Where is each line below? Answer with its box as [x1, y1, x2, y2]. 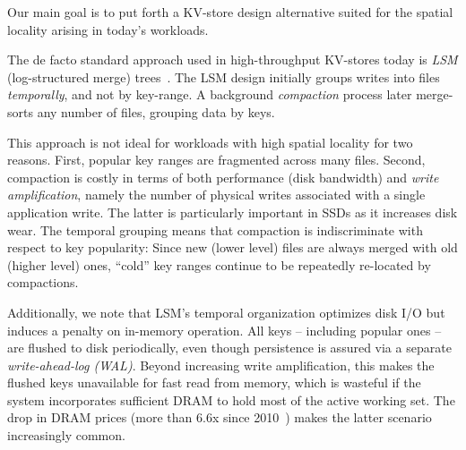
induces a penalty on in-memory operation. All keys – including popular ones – [7, 320, 442, 339]
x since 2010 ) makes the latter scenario [211, 408, 432, 427]
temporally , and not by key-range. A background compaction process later [7, 85, 412, 104]
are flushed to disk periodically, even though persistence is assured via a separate [7, 338, 452, 357]
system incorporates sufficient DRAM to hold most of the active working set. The [7, 390, 455, 409]
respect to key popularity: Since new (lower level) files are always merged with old [7, 238, 458, 257]
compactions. [7, 273, 79, 292]
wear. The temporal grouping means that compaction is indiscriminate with [7, 220, 423, 239]
